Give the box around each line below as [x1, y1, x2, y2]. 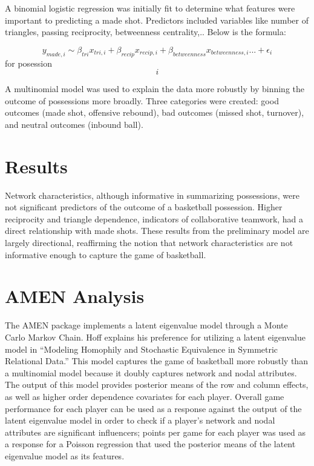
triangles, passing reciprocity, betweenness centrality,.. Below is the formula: [5, 25, 286, 38]
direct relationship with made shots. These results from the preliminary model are [5, 224, 309, 237]
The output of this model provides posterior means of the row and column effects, [5, 378, 309, 391]
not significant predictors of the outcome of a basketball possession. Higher [5, 201, 283, 213]
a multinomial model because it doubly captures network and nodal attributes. [5, 366, 297, 379]
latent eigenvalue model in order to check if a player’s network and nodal [5, 414, 275, 427]
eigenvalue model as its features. [5, 449, 125, 462]
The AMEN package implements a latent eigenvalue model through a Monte [5, 319, 288, 331]
